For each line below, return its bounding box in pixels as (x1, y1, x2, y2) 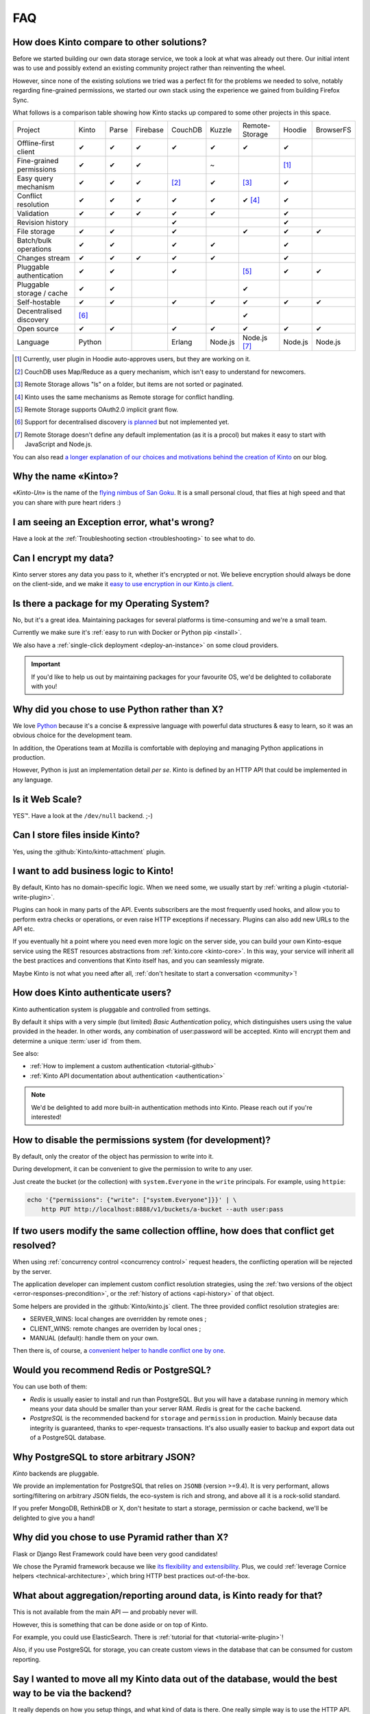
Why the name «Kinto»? (12, 470, 119, 483)
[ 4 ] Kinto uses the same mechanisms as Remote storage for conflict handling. (14, 393, 234, 401)
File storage (16, 227, 56, 237)
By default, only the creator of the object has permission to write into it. (12, 1152, 214, 1160)
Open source (16, 324, 59, 334)
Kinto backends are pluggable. (12, 1469, 99, 1477)
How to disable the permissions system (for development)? (12, 1134, 271, 1146)
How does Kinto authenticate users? (12, 987, 172, 999)
